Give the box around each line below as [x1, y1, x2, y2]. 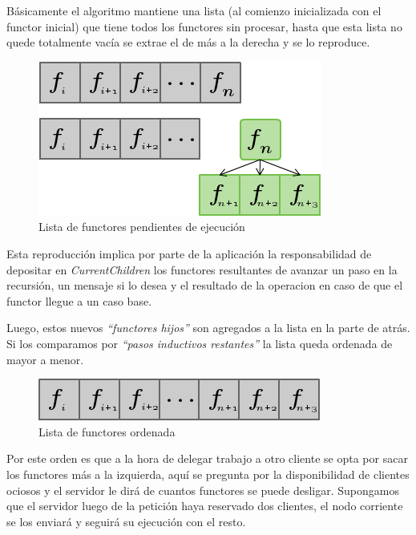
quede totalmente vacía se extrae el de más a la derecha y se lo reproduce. [6, 34, 370, 51]
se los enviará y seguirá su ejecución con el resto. [6, 513, 246, 529]
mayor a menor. [6, 351, 84, 367]
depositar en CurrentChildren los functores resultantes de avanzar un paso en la [6, 261, 398, 278]
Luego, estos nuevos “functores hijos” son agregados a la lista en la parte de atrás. [6, 319, 410, 336]
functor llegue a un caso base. [6, 292, 152, 309]
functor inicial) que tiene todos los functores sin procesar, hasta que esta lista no [6, 18, 402, 34]
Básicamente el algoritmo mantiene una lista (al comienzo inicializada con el [6, 2, 382, 18]
